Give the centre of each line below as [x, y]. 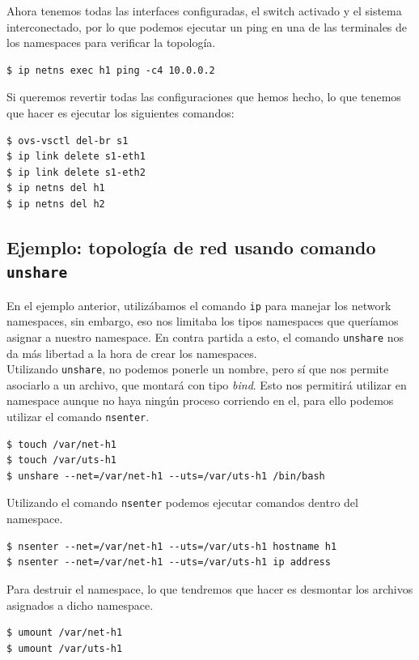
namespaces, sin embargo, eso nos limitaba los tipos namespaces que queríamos [203, 321]
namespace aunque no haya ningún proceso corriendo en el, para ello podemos [200, 400]
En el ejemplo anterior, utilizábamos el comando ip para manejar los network [199, 305]
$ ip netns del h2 [56, 204]
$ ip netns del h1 [56, 188]
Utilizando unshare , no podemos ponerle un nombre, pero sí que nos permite [198, 369]
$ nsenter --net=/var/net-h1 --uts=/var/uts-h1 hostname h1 [172, 546]
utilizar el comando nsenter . [78, 417]
